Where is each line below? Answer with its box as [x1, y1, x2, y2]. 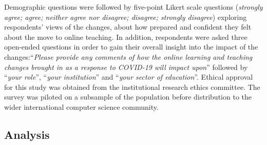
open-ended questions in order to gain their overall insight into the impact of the [4, 41, 258, 52]
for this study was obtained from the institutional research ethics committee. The [4, 81, 260, 92]
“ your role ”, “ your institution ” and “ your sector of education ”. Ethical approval [4, 71, 253, 82]
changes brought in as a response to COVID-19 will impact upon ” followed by [4, 61, 248, 72]
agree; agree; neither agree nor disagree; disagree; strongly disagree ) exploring [4, 11, 247, 22]
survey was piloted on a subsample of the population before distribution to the [4, 91, 252, 102]
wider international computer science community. [4, 101, 159, 112]
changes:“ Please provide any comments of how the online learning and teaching [4, 51, 253, 62]
